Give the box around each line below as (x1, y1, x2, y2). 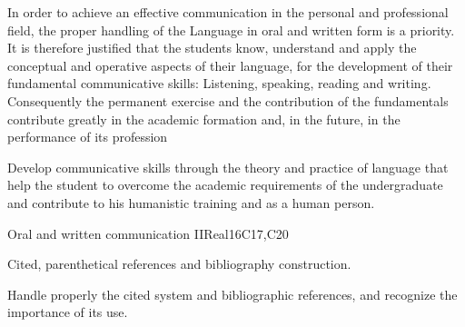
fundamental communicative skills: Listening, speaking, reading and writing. (7, 74, 431, 93)
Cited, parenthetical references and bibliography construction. (7, 254, 351, 273)
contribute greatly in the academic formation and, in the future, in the (7, 109, 401, 128)
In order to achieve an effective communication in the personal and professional (7, 3, 449, 21)
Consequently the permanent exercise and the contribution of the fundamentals (7, 91, 449, 110)
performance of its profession (7, 127, 168, 146)
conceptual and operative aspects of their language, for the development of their (7, 55, 453, 74)
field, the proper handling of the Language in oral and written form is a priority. (7, 20, 455, 39)
